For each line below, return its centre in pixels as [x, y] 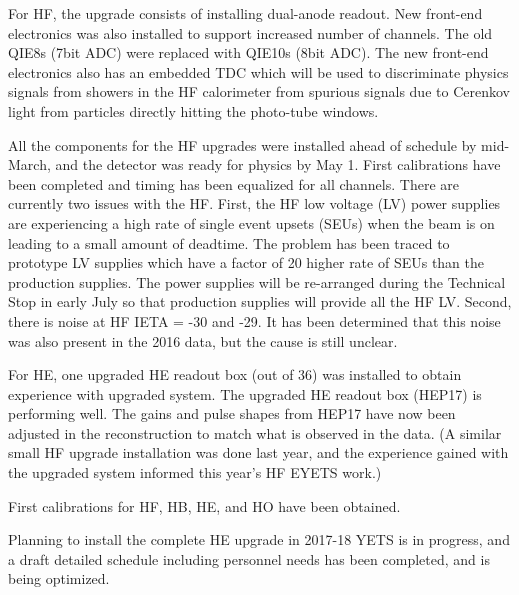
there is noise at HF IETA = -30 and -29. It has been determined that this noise [254, 320]
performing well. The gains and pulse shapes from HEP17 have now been [232, 413]
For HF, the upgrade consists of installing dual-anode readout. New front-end [245, 13]
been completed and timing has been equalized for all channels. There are [233, 183]
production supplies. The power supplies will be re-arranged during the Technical [257, 281]
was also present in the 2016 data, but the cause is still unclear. [203, 340]
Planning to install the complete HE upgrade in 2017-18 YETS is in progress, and [259, 539]
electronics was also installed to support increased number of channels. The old [250, 32]
